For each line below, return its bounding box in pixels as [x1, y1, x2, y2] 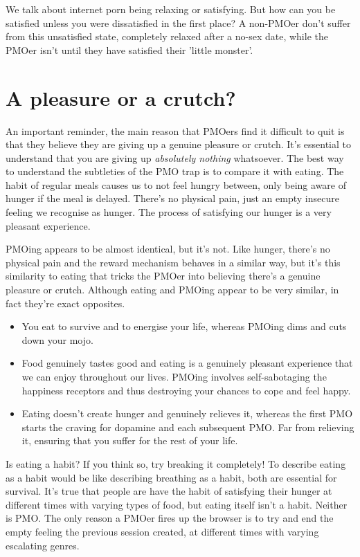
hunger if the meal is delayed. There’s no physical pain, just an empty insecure [6, 191, 339, 206]
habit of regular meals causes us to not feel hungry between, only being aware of [6, 177, 346, 192]
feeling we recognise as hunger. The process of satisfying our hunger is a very [6, 205, 332, 219]
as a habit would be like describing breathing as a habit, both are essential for [6, 470, 337, 484]
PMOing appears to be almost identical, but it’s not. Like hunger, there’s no [6, 241, 330, 256]
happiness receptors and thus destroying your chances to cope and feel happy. [21, 383, 351, 397]
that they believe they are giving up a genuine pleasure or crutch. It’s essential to [6, 137, 351, 152]
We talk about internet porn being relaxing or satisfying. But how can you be [6, 2, 336, 16]
